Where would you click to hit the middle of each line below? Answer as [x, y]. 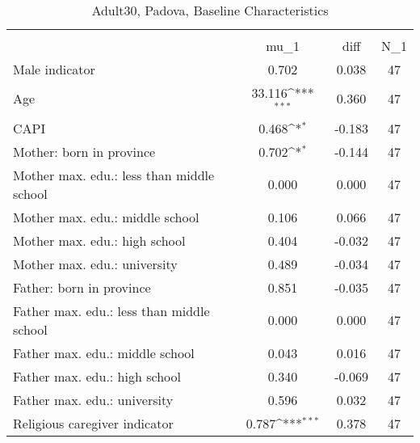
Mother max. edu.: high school [99, 240]
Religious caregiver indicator [93, 423]
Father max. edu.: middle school [104, 352]
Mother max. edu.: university [95, 264]
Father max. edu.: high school [97, 376]
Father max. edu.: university [93, 399]
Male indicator [54, 69]
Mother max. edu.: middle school [106, 217]
